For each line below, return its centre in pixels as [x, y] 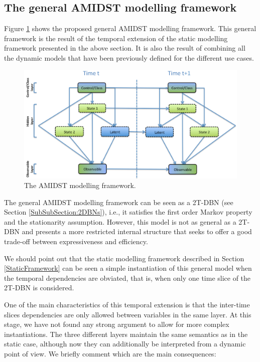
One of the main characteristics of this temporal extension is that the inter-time [127, 305]
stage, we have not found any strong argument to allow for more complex [117, 324]
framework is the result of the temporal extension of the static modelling [116, 38]
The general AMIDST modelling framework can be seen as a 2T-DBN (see [119, 202]
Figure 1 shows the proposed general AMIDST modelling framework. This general [130, 28]
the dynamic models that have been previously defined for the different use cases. [129, 57]
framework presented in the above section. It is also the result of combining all [125, 48]
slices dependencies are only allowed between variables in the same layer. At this [128, 314]
